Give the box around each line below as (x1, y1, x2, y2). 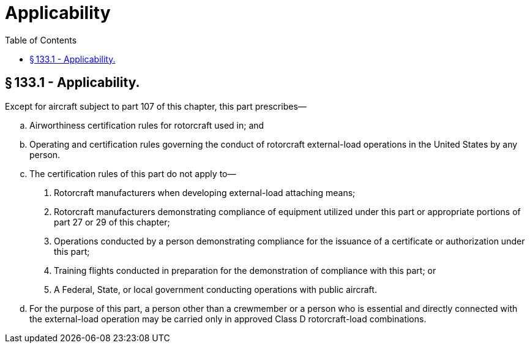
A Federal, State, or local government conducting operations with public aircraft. (54, 284, 377, 295)
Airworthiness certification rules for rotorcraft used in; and (29, 119, 264, 130)
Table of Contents (5, 34, 77, 45)
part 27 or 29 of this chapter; (54, 216, 170, 227)
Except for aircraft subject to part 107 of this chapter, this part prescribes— (5, 100, 307, 112)
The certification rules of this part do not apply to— (29, 168, 236, 179)
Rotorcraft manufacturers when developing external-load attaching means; (54, 187, 356, 198)
